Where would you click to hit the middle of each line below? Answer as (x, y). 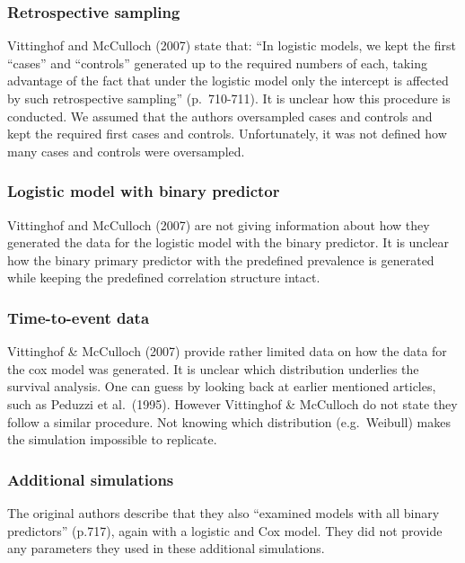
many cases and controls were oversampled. (126, 151)
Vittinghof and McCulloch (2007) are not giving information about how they (219, 224)
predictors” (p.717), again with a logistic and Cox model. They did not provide (225, 530)
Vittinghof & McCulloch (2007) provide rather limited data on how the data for (227, 351)
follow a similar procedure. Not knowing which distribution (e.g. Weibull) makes (229, 421)
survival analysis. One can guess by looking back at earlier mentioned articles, (222, 386)
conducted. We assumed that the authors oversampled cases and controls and (220, 116)
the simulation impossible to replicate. (112, 439)
